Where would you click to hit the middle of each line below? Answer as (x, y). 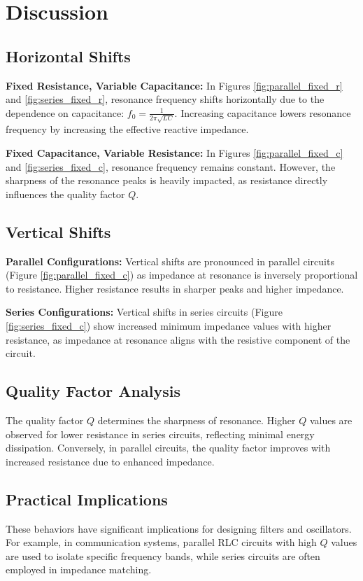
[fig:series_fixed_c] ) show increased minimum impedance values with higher (169, 326)
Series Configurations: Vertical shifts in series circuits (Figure (144, 312)
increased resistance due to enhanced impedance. (110, 461)
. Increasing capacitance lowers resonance (263, 112)
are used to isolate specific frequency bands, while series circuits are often (163, 555)
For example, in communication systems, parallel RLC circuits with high (161, 542)
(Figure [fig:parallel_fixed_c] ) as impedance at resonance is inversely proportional (182, 275)
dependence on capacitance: (65, 112)
